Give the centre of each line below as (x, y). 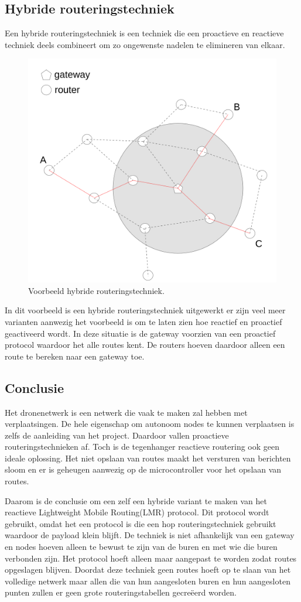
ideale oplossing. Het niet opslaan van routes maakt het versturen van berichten (148, 458)
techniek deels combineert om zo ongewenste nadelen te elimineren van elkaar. (145, 44)
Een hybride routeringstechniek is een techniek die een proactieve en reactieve (144, 33)
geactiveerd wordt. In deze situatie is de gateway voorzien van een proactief (140, 333)
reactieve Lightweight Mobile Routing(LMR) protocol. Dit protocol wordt (137, 512)
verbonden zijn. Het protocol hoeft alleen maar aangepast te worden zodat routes (151, 558)
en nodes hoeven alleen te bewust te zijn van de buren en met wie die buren (141, 547)
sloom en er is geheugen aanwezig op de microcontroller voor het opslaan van (143, 469)
